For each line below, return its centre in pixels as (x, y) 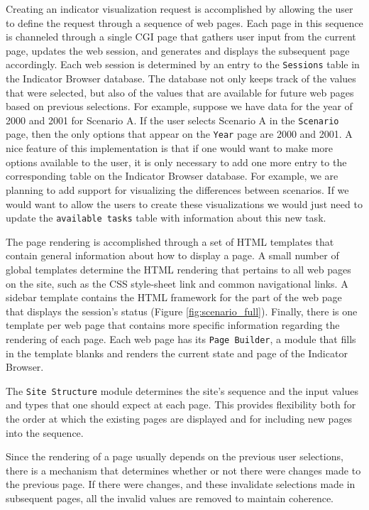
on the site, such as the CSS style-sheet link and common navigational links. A (177, 283)
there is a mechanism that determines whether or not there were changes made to (183, 470)
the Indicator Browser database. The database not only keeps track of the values (181, 78)
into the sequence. (45, 432)
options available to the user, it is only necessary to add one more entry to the (176, 162)
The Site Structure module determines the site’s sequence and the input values (182, 390)
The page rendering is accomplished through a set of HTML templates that (170, 241)
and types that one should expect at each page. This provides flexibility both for (181, 405)
